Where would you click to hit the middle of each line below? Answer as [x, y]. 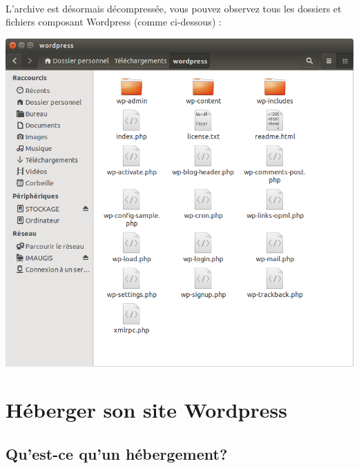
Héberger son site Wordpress [146, 410]
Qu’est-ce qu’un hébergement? [117, 453]
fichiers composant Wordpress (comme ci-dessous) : [114, 22]
